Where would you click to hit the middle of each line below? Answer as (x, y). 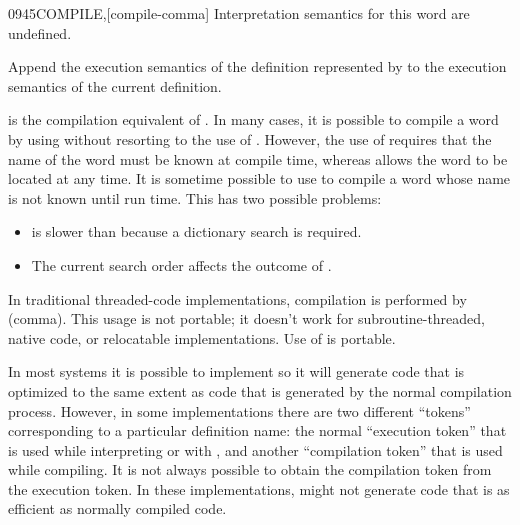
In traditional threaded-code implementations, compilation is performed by (237, 298)
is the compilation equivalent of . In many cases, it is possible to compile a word (253, 119)
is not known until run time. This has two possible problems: (195, 197)
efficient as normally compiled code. (117, 508)
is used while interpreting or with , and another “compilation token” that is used (255, 449)
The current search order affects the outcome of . (181, 264)
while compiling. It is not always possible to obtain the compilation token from (250, 469)
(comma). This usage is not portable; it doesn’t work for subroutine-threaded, (246, 318)
